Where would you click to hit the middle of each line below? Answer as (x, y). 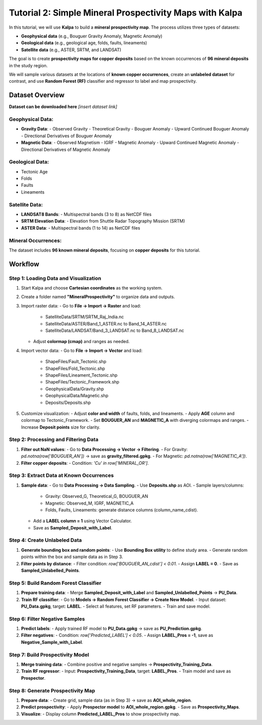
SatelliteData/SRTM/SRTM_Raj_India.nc (85, 317)
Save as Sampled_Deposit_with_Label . (73, 527)
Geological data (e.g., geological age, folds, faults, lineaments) (84, 43)
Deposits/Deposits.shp (68, 402)
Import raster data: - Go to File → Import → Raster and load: (81, 306)
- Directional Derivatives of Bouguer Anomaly (66, 136)
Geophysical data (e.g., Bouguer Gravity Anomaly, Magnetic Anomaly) (92, 36)
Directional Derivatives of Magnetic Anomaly (66, 149)
